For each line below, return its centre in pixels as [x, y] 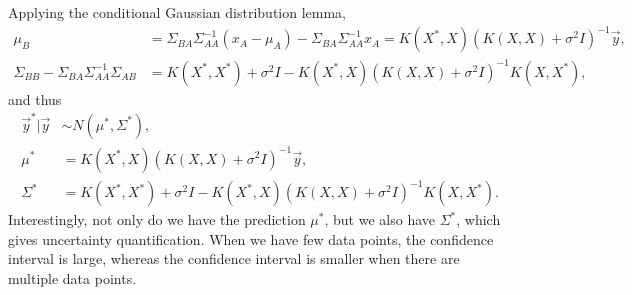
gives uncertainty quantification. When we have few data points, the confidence [251, 238]
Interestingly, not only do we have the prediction [157, 219]
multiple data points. [72, 277]
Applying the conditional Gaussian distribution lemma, [177, 12]
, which [478, 219]
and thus [35, 98]
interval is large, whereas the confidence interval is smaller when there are [234, 258]
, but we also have [379, 219]
